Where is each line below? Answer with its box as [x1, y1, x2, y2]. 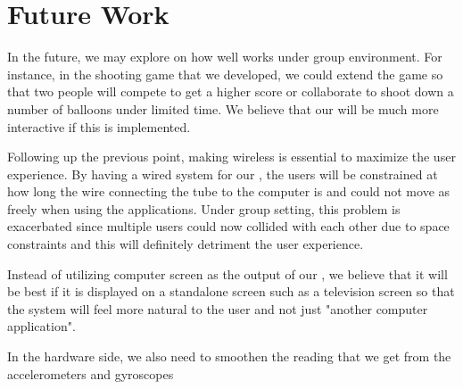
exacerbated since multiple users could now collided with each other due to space [7, 217, 450, 236]
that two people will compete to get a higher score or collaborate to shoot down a [7, 82, 454, 101]
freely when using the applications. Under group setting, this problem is [7, 199, 401, 218]
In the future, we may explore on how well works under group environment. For [7, 47, 442, 66]
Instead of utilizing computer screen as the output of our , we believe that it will [7, 264, 448, 283]
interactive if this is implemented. [7, 117, 191, 136]
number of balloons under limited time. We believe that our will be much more [7, 99, 439, 118]
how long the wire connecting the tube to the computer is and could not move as [7, 182, 451, 201]
